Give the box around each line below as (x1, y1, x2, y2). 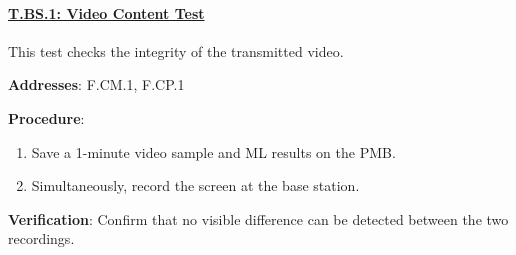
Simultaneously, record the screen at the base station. (31, 175, 360, 196)
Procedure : (8, 107, 85, 128)
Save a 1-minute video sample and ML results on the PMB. (31, 141, 396, 162)
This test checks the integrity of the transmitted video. (8, 40, 344, 61)
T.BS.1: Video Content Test (8, 2, 205, 23)
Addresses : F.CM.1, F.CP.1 (8, 74, 185, 95)
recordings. (8, 228, 75, 249)
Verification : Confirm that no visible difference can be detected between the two (8, 208, 509, 229)
